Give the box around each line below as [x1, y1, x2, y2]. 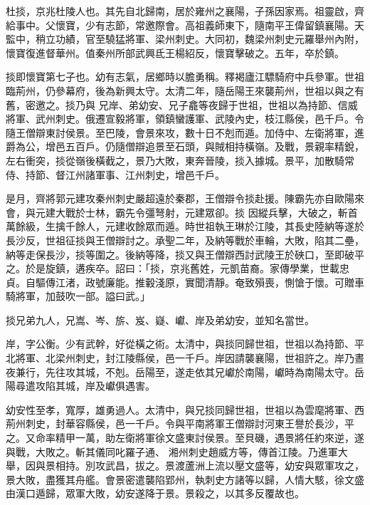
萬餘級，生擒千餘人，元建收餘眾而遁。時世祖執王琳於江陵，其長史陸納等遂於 [6, 219, 364, 234]
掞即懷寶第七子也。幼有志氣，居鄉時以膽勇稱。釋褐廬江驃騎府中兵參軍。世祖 [6, 69, 364, 84]
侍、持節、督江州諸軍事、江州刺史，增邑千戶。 [6, 167, 225, 182]
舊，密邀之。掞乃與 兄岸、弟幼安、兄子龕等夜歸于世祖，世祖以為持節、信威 [6, 97, 358, 112]
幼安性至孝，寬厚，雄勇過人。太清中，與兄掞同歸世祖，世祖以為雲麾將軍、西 [6, 402, 364, 417]
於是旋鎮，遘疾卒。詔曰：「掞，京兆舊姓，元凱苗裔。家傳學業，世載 [25, 261, 339, 276]
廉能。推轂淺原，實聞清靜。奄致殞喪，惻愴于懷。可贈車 [105, 274, 364, 289]
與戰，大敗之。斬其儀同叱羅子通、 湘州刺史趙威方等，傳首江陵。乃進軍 [6, 444, 338, 459]
